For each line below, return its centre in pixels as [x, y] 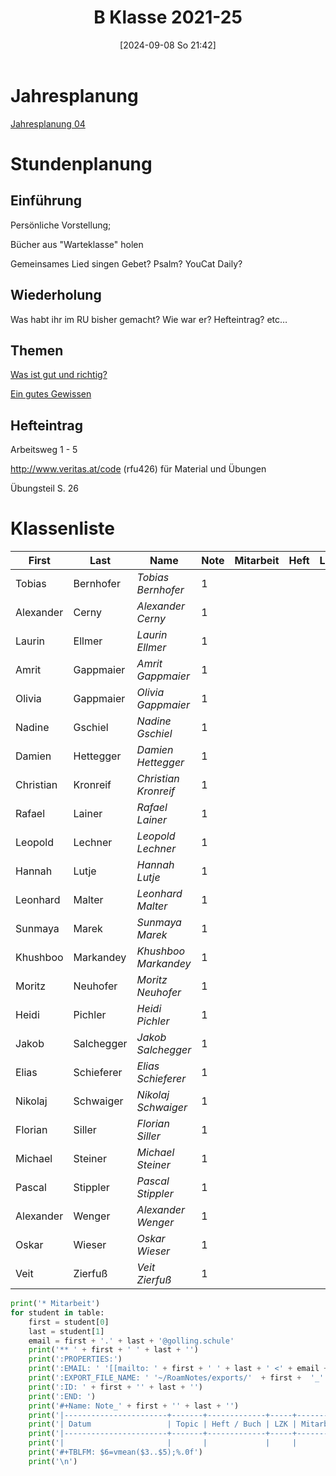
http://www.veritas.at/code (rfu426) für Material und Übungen [138, 469]
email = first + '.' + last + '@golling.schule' [131, 1341]
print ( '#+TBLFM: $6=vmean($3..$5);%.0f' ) [115, 1452]
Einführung [46, 201]
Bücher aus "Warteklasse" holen [77, 244]
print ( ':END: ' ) [62, 1396]
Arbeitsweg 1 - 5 [44, 450]
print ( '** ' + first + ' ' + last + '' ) [113, 1350]
